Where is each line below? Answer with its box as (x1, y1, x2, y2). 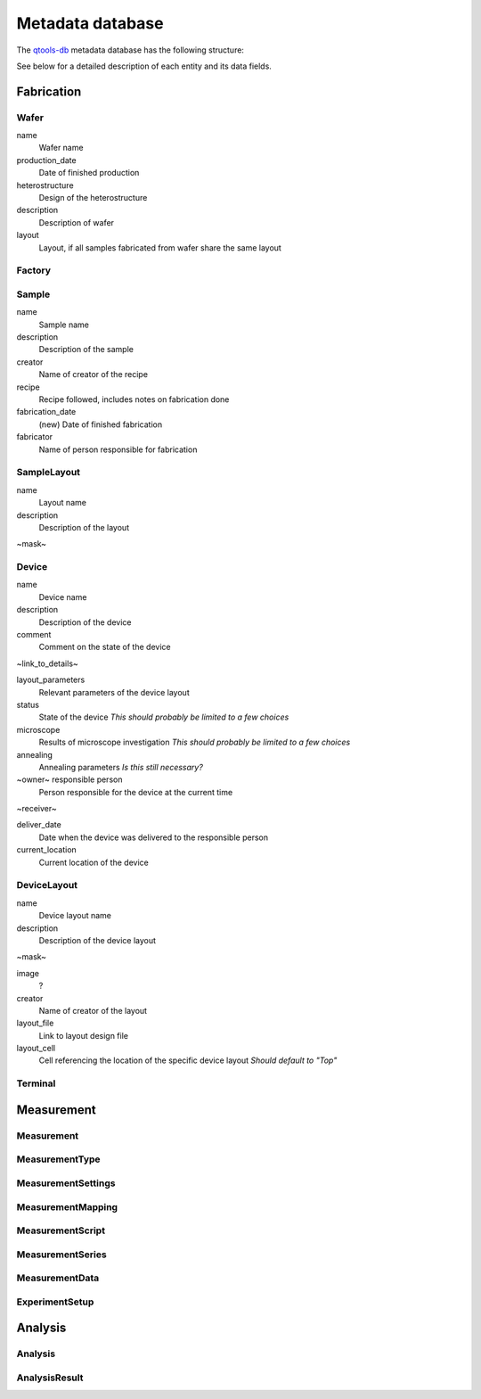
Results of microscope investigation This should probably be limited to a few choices (38, 737, 351, 748)
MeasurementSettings (16, 1177, 116, 1189)
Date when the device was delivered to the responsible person (38, 832, 269, 843)
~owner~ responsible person (16, 774, 123, 785)
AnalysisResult (16, 1371, 84, 1384)
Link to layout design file (38, 1030, 129, 1041)
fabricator (16, 432, 53, 442)
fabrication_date (16, 407, 77, 417)
